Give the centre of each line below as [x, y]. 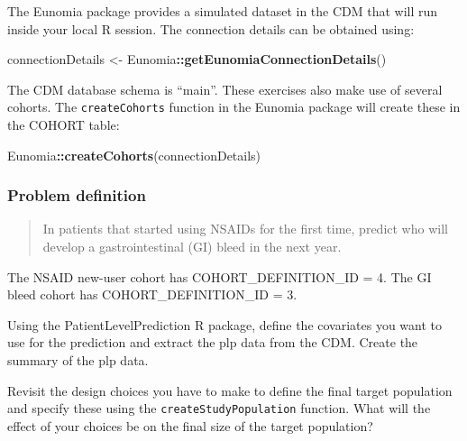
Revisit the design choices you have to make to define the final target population [230, 390]
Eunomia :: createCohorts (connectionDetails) [134, 155]
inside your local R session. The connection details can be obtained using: [211, 28]
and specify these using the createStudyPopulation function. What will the [219, 408]
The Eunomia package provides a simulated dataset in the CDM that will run [223, 11]
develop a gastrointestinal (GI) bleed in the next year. [192, 247]
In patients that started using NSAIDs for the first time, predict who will [245, 229]
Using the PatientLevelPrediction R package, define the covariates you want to [225, 324]
